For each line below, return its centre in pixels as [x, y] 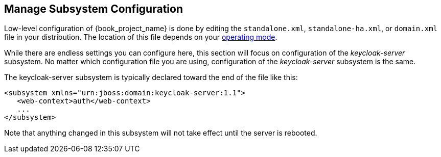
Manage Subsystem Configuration [94, 9]
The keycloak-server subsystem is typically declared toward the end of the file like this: [151, 77]
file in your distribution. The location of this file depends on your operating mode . [141, 37]
